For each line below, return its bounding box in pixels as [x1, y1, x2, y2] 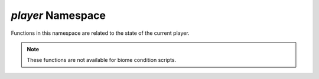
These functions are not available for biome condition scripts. [27, 57, 177, 64]
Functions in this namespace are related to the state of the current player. [11, 29, 190, 37]
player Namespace [11, 9, 106, 22]
